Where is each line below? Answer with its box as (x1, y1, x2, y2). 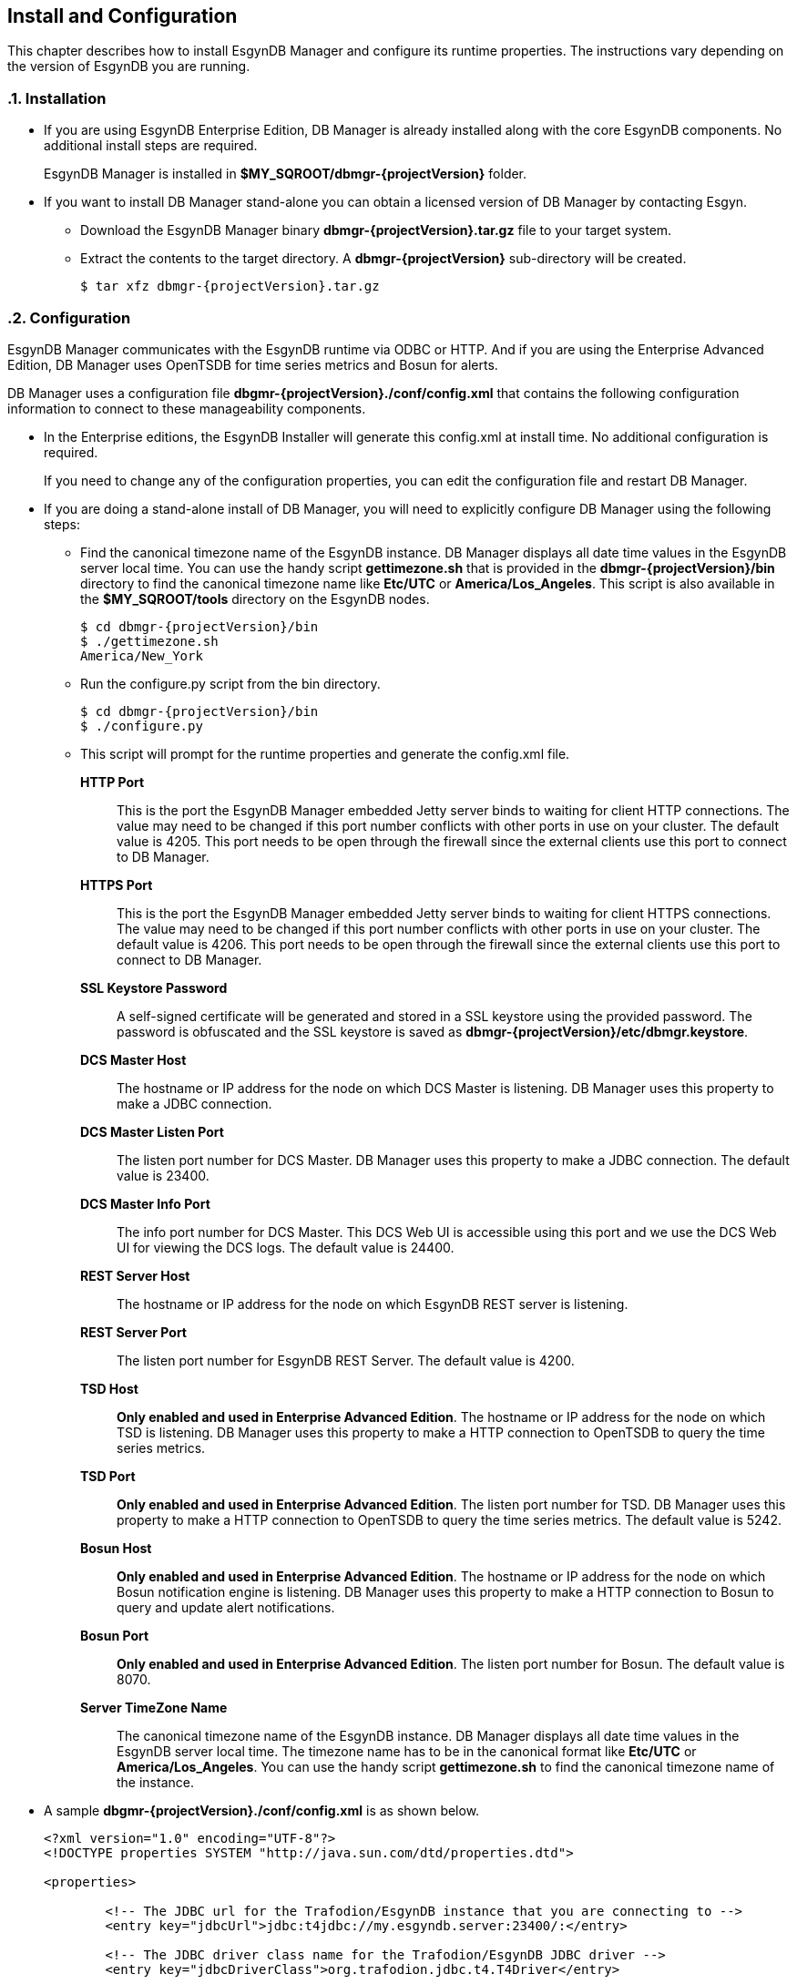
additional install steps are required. (44, 138, 258, 154)
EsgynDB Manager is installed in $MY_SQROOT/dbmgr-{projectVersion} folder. (44, 166, 527, 182)
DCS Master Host (80, 1051, 187, 1068)
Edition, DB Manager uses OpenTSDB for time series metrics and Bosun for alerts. (7, 356, 498, 373)
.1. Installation (7, 88, 107, 107)
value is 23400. (117, 1167, 209, 1183)
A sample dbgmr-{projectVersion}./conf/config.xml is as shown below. (44, 1802, 480, 1818)
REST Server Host (80, 1267, 190, 1283)
